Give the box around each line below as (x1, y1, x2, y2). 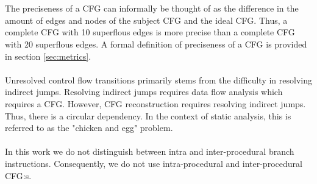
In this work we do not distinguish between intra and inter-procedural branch (5, 145, 294, 158)
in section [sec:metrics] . (5, 49, 91, 62)
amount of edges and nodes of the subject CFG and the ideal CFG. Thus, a (5, 13, 288, 26)
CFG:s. (5, 169, 32, 182)
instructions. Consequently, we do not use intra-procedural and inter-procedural (5, 157, 302, 169)
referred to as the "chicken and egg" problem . (5, 121, 173, 134)
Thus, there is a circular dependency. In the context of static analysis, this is (5, 109, 291, 122)
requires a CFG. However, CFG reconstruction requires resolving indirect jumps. (5, 97, 306, 110)
